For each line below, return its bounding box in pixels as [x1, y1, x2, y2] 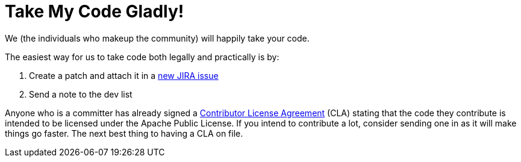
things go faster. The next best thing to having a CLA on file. [5, 128, 243, 139]
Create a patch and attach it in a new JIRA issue [29, 70, 219, 81]
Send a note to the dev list [29, 89, 133, 99]
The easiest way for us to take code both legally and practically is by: [5, 51, 279, 62]
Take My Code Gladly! [5, 1, 184, 22]
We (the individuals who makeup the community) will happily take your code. [5, 33, 310, 43]
